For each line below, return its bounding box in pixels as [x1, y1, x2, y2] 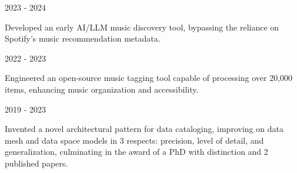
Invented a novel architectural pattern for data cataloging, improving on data [5, 123, 283, 135]
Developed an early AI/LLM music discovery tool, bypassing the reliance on [5, 21, 279, 33]
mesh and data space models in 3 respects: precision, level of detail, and [5, 134, 264, 146]
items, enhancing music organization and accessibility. [5, 83, 199, 95]
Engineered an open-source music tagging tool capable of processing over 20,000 [5, 72, 293, 84]
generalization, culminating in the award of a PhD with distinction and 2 [5, 145, 268, 158]
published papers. [5, 157, 68, 169]
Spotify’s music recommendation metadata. [5, 32, 161, 45]
